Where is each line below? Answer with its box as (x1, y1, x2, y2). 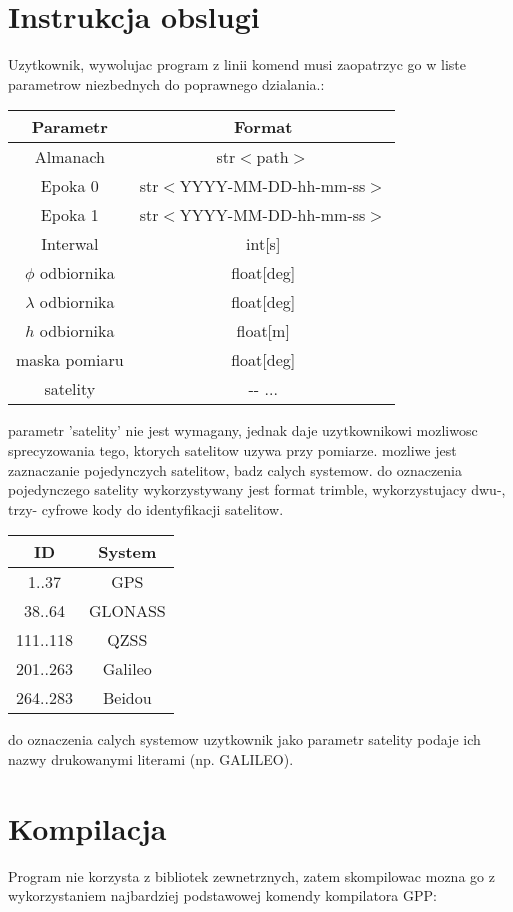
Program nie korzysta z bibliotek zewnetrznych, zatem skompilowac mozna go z (8, 865, 495, 886)
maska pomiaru (16, 348, 124, 372)
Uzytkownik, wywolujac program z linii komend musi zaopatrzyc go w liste (8, 54, 466, 75)
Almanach (34, 145, 105, 169)
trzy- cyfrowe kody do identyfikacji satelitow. (8, 498, 284, 519)
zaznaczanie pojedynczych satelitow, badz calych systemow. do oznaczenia (8, 459, 463, 480)
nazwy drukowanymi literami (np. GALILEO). (8, 748, 294, 769)
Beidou (102, 686, 152, 710)
